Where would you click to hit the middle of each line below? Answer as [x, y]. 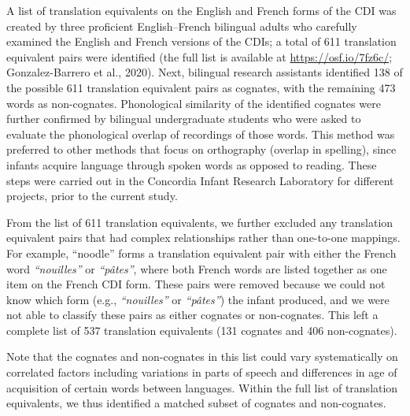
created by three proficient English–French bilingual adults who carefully [182, 26]
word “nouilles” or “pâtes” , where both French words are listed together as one [197, 268]
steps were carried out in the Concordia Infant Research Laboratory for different [200, 180]
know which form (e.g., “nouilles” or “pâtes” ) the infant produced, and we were [198, 299]
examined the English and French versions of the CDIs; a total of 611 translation [201, 41]
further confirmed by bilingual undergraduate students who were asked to [184, 119]
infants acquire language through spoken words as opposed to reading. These [192, 164]
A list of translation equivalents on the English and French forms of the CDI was [201, 10]
